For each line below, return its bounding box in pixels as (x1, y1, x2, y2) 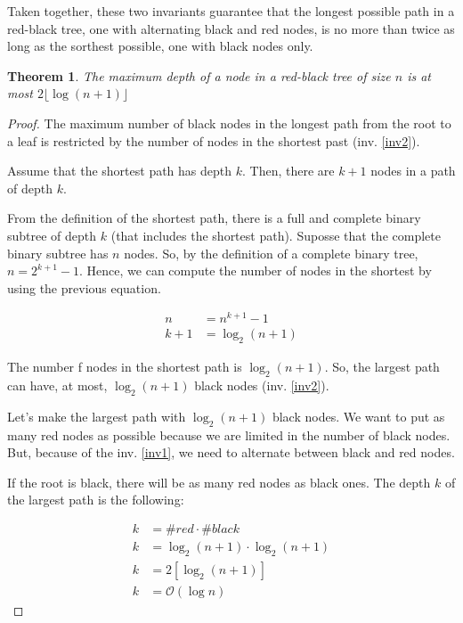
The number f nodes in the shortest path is (7, 357, 242, 376)
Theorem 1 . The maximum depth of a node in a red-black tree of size (7, 66, 391, 85)
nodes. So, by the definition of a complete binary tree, (124, 243, 418, 262)
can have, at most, (7, 376, 108, 395)
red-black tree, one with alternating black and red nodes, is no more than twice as (7, 19, 455, 37)
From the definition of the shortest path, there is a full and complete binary (7, 209, 421, 227)
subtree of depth (7, 225, 97, 244)
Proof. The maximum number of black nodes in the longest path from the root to (7, 113, 451, 132)
